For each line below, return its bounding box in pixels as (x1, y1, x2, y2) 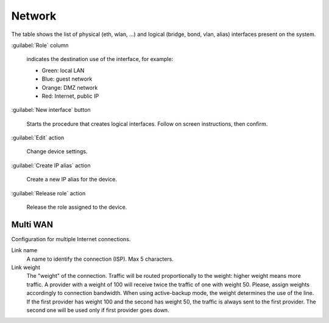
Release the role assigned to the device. (26, 203, 127, 211)
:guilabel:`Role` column (11, 42, 69, 49)
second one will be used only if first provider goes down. (26, 307, 170, 314)
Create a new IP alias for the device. (26, 176, 118, 183)
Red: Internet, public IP (41, 92, 99, 100)
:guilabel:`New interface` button (11, 106, 91, 114)
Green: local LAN (41, 67, 85, 74)
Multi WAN (11, 219, 53, 230)
